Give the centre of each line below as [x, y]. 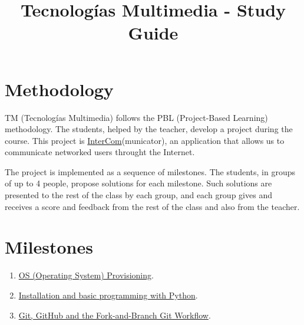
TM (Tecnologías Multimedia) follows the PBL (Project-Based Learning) [136, 117]
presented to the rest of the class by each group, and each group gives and [138, 195]
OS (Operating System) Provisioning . [86, 275]
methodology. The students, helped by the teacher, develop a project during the [149, 129]
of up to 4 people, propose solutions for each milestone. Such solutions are [138, 183]
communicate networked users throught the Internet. [100, 152]
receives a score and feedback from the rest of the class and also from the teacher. [152, 206]
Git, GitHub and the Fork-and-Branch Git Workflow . [115, 315]
